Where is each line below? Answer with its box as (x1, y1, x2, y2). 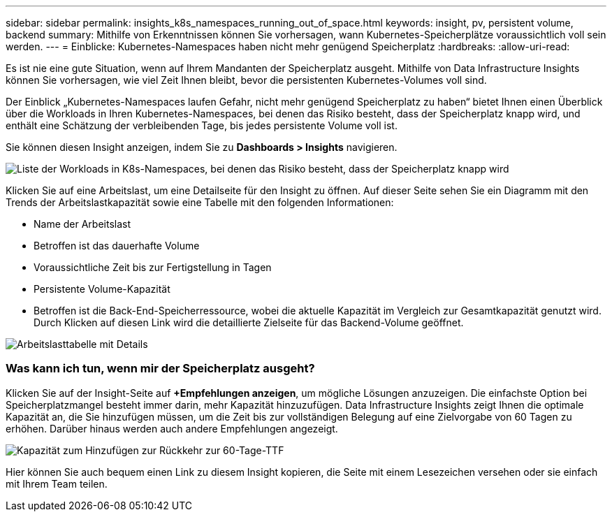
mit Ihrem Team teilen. (6, 477, 108, 490)
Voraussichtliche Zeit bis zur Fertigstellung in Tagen (34, 261, 272, 273)
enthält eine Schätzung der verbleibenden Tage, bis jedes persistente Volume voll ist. (6, 119, 398, 131)
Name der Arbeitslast (34, 218, 131, 230)
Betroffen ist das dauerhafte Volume (34, 240, 200, 252)
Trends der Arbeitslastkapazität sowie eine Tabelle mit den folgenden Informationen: (6, 196, 394, 208)
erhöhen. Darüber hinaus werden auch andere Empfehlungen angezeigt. (6, 422, 338, 435)
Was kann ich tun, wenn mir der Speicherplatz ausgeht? (6, 361, 315, 376)
